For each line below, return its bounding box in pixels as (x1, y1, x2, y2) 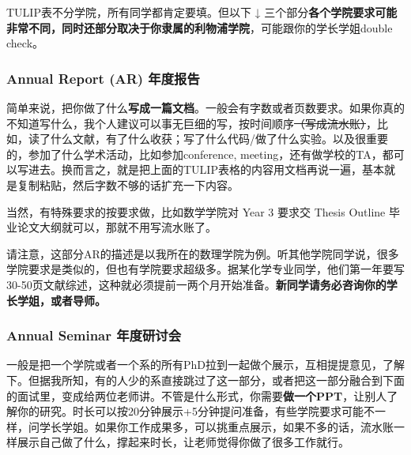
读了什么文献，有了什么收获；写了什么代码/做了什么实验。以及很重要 (28, 130, 388, 147)
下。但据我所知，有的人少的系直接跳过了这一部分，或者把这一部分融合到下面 (6, 371, 405, 388)
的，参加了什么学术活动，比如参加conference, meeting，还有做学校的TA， (6, 145, 383, 162)
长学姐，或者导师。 (6, 291, 106, 308)
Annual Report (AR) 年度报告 (6, 68, 200, 88)
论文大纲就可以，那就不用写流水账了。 (17, 219, 217, 235)
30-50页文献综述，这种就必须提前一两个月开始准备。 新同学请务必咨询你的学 (6, 276, 398, 292)
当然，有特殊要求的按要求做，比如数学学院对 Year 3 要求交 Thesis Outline (6, 203, 386, 220)
